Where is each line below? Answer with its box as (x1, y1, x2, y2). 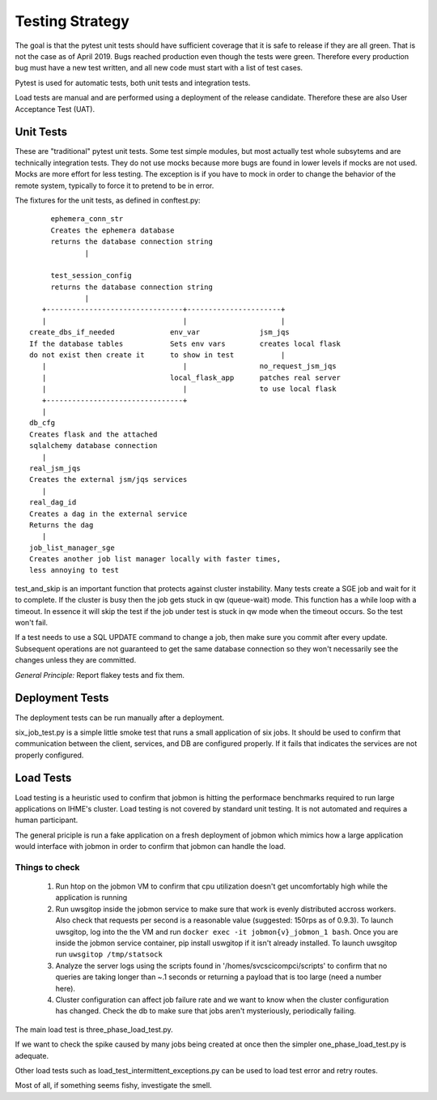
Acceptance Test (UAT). (15, 104, 95, 113)
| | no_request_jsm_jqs (41, 361, 337, 371)
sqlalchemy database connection (29, 441, 158, 450)
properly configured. (15, 750, 84, 760)
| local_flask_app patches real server (41, 373, 342, 382)
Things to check (15, 861, 80, 872)
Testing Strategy (15, 12, 129, 30)
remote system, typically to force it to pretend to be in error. (15, 181, 214, 190)
